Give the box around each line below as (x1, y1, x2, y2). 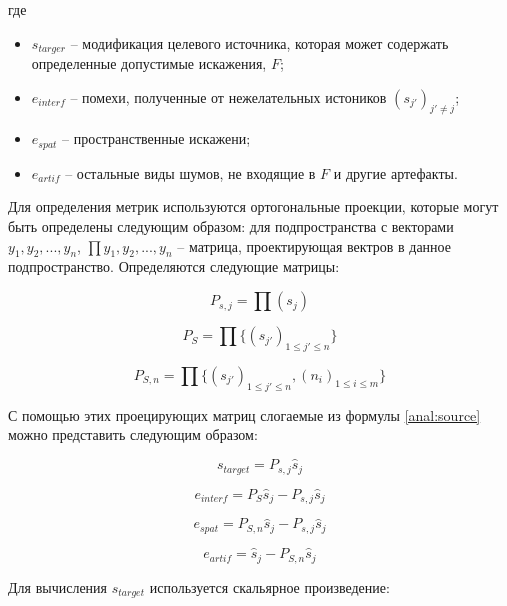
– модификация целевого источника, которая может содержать (70, 32, 449, 53)
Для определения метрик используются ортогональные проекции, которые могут (8, 196, 499, 217)
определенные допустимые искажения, (31, 53, 267, 74)
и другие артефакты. (333, 162, 458, 183)
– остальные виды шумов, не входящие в (65, 162, 316, 183)
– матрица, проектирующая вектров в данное (177, 235, 451, 256)
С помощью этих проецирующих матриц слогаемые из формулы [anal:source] (8, 404, 481, 425)
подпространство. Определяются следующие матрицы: (8, 256, 340, 277)
